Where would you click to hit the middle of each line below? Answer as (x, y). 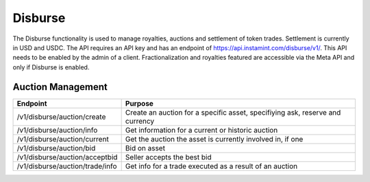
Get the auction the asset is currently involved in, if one (214, 139)
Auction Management (60, 87)
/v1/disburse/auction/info (57, 130)
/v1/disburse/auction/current (63, 139)
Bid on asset (145, 148)
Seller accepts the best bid (168, 157)
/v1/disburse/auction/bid (56, 148)
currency (140, 121)
